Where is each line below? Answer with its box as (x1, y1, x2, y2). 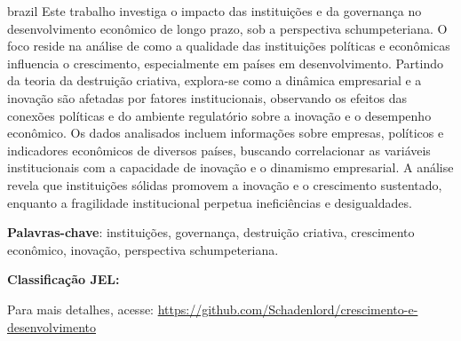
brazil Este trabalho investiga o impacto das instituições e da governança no (7, 2, 422, 20)
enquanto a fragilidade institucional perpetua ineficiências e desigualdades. (7, 193, 412, 211)
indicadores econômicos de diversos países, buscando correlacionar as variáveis (7, 140, 431, 159)
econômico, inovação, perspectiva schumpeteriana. (7, 240, 279, 258)
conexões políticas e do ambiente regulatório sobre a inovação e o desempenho (7, 106, 432, 124)
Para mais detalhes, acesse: (7, 299, 155, 318)
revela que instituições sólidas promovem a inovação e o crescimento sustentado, (7, 175, 442, 194)
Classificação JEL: (7, 270, 120, 289)
